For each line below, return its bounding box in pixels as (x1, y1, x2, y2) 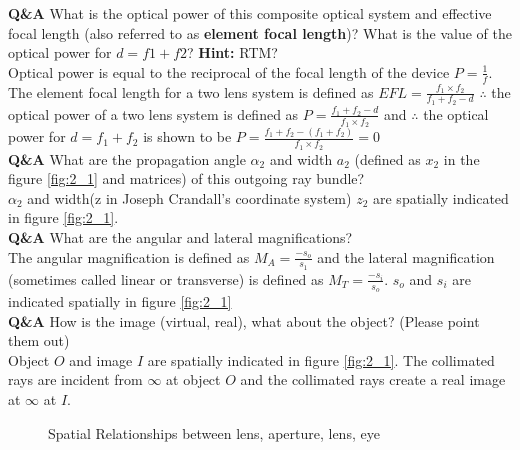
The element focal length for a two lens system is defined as (8, 81, 374, 102)
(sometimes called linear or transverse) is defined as (8, 268, 324, 289)
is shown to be (143, 126, 232, 147)
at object (166, 369, 221, 390)
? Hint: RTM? (187, 42, 278, 63)
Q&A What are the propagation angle (8, 148, 246, 169)
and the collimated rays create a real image (240, 369, 506, 390)
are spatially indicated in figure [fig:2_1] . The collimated (147, 349, 495, 370)
